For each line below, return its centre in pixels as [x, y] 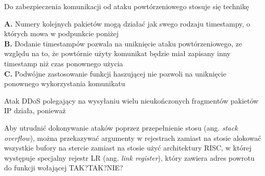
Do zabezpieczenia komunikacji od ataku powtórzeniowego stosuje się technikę [127, 6]
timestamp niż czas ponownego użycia [64, 63]
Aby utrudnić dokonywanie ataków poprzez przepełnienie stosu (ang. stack [121, 127]
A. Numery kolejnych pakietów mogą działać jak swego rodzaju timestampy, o [127, 23]
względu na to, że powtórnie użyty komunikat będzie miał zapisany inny [117, 53]
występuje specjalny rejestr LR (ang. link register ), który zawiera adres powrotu [129, 157]
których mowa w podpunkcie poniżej [61, 33]
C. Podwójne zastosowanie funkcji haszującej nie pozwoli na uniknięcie [115, 73]
